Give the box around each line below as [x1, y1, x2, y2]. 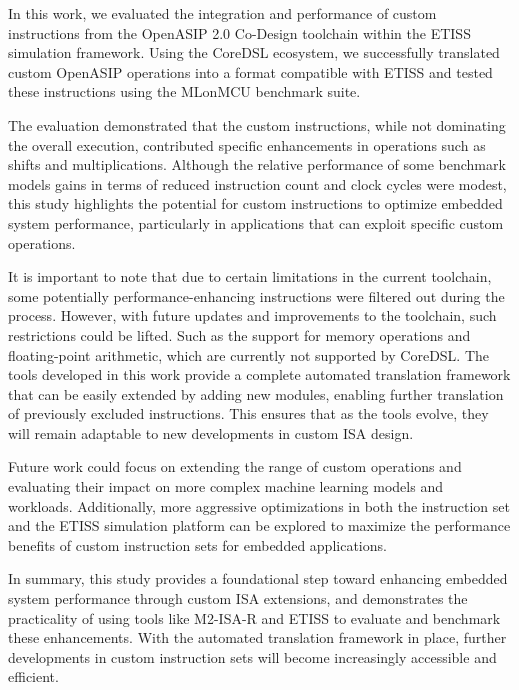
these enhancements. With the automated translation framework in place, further [8, 627, 507, 648]
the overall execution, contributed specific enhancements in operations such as [8, 134, 486, 155]
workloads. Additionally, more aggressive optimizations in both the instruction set [8, 495, 510, 516]
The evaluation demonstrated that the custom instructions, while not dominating [8, 114, 506, 135]
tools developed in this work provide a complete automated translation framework [8, 364, 511, 385]
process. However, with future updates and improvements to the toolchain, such [8, 305, 497, 326]
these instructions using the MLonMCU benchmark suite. [8, 81, 361, 102]
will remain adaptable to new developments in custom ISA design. [8, 422, 414, 443]
